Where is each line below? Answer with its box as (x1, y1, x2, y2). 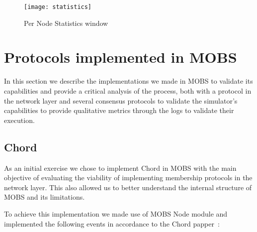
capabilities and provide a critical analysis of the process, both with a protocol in (4, 85, 252, 96)
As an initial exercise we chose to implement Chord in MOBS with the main (4, 162, 237, 173)
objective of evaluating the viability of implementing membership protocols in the (4, 172, 253, 183)
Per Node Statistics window (24, 17, 108, 28)
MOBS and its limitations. (4, 192, 85, 202)
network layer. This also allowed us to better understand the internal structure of (4, 182, 252, 192)
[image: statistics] (24, 3, 92, 10)
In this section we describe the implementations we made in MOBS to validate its (4, 76, 253, 86)
